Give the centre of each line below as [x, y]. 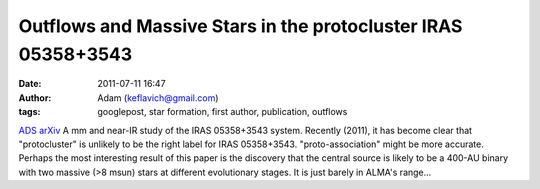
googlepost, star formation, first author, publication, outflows [222, 112]
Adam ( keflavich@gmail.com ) [158, 97]
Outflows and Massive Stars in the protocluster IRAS [240, 26]
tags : [29, 112]
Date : [30, 84]
